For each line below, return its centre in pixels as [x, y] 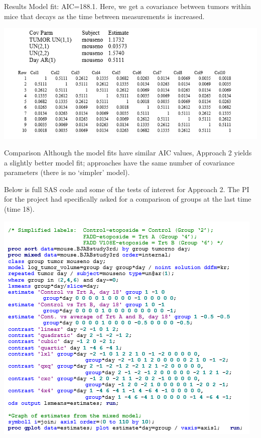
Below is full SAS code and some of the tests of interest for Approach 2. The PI [127, 189]
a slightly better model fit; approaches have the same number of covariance [119, 162]
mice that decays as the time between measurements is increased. [104, 16]
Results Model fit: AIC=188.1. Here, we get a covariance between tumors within [127, 6]
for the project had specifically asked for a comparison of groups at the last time [128, 199]
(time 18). [19, 209]
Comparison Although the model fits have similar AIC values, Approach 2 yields [128, 153]
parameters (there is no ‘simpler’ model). [67, 172]
